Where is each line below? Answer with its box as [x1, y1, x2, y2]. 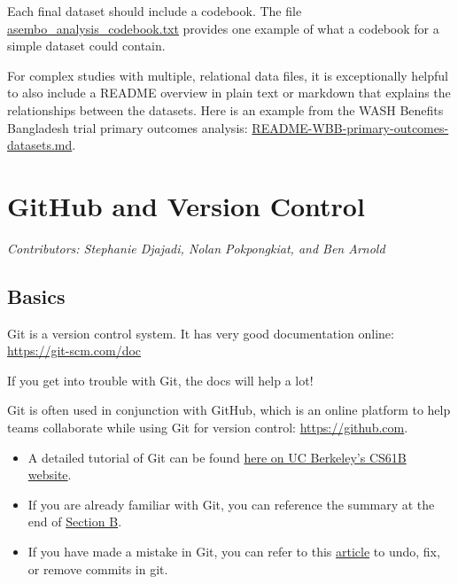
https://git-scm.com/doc [7, 341, 142, 360]
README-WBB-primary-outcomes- [252, 118, 449, 136]
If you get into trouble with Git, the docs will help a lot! [7, 370, 314, 389]
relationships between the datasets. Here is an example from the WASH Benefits [7, 100, 444, 119]
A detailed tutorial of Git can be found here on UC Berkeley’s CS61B [27, 448, 407, 466]
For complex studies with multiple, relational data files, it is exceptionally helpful [7, 66, 449, 84]
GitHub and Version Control [7, 187, 365, 223]
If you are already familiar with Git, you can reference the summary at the [27, 494, 435, 513]
